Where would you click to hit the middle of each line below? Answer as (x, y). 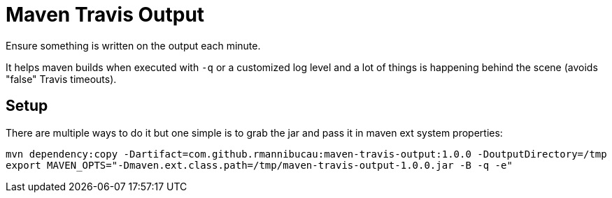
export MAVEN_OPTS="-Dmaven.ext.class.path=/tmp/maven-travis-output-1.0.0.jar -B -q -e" (259, 165)
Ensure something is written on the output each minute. (133, 45)
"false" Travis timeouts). (61, 79)
